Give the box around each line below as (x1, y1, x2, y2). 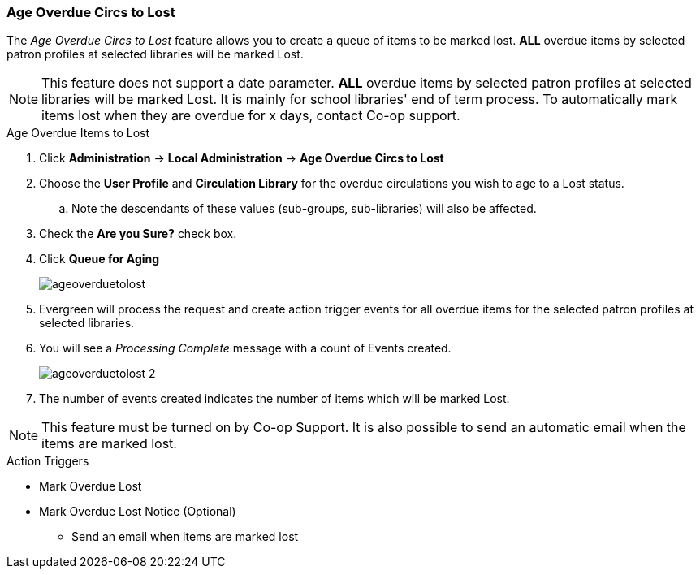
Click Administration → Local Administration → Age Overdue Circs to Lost (39, 151, 444, 166)
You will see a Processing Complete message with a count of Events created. (39, 341, 452, 356)
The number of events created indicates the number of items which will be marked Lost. (39, 391, 510, 406)
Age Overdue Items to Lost (6, 126, 150, 141)
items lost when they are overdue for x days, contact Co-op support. (41, 107, 460, 124)
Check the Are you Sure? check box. (39, 227, 237, 241)
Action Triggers (6, 454, 89, 469)
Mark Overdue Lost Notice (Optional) (39, 504, 236, 519)
